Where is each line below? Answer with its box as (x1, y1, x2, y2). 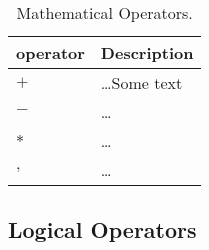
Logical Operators (8, 214, 197, 245)
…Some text (100, 71, 183, 94)
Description (100, 41, 194, 64)
